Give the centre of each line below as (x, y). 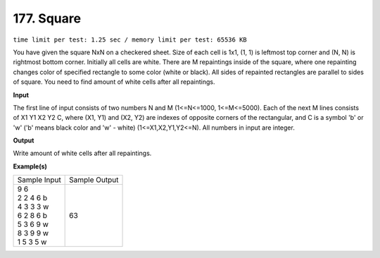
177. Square (47, 18)
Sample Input (39, 180)
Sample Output (94, 180)
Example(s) (30, 166)
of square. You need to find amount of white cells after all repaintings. (114, 82)
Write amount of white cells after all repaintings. (82, 153)
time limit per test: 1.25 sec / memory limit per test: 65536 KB (130, 39)
